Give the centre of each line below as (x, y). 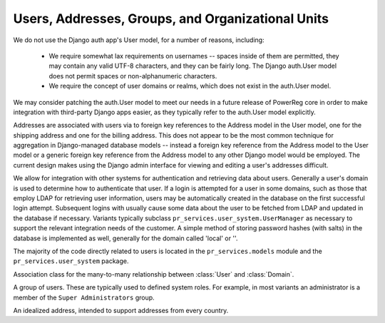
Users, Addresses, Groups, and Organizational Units (171, 19)
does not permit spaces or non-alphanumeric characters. (133, 76)
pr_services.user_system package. (71, 261)
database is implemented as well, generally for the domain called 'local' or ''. (125, 238)
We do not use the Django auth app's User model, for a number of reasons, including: (139, 40)
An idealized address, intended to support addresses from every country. (121, 310)
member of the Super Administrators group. (84, 297)
